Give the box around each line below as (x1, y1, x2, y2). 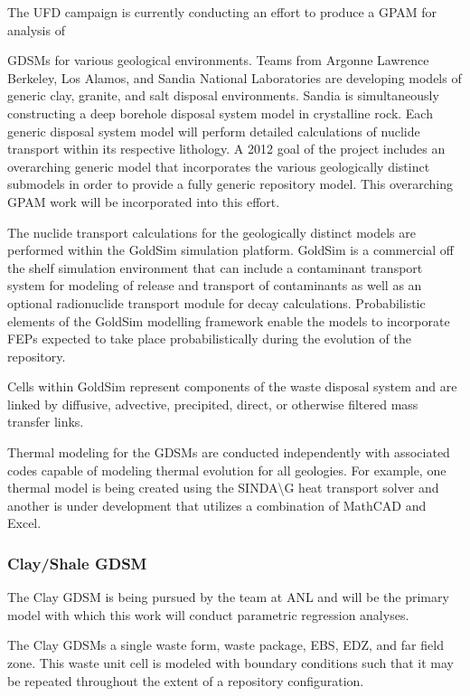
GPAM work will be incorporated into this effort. (7, 192, 280, 211)
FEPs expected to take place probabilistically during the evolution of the (7, 329, 411, 348)
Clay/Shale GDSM (7, 551, 147, 574)
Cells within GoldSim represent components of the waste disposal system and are (7, 377, 457, 396)
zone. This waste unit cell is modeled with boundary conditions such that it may (7, 654, 454, 672)
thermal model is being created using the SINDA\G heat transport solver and (7, 478, 439, 497)
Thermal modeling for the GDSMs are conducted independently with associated (7, 443, 450, 462)
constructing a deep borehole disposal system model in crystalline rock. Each (7, 103, 433, 122)
